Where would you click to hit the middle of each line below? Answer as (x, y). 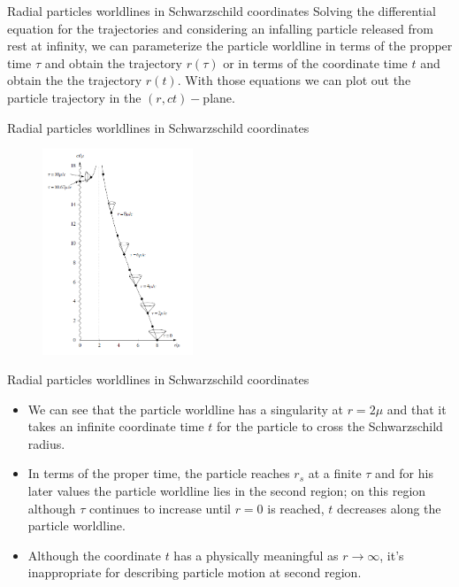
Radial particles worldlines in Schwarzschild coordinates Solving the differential (222, 11)
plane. (219, 97)
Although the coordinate (94, 555)
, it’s (392, 555)
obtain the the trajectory (75, 80)
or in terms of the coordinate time (315, 62)
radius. (46, 443)
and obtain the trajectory (113, 62)
